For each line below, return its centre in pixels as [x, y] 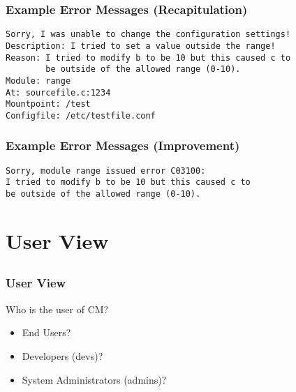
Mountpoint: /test [48, 104]
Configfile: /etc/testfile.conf [81, 115]
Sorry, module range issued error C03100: [106, 171]
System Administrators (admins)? [94, 379]
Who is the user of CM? [57, 309]
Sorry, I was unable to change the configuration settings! [148, 35]
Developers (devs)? [62, 355]
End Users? [46, 332]
